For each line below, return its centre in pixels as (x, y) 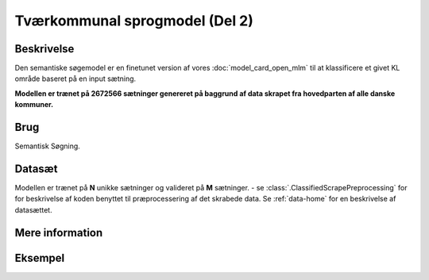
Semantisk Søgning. (48, 146)
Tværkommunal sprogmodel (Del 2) (134, 21)
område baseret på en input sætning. (75, 79)
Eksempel (40, 258)
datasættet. (33, 209)
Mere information (59, 233)
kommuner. (34, 105)
